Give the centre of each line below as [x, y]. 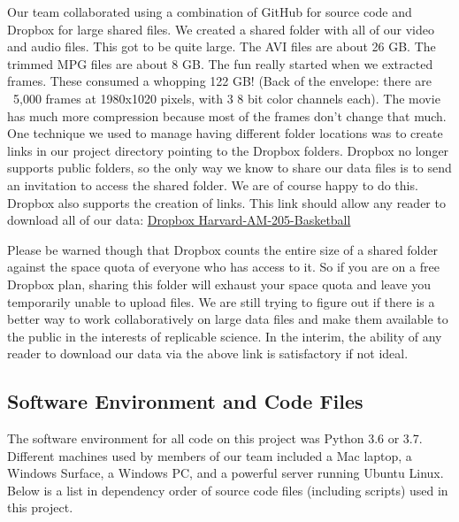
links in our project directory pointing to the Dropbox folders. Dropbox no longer [228, 150]
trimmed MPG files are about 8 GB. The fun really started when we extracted [220, 63]
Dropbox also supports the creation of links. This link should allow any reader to [226, 202]
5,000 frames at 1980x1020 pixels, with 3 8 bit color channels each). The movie [226, 98]
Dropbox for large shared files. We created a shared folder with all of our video [221, 29]
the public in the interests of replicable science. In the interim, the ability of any [225, 336]
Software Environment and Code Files [185, 401]
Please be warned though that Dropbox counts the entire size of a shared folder [223, 249]
